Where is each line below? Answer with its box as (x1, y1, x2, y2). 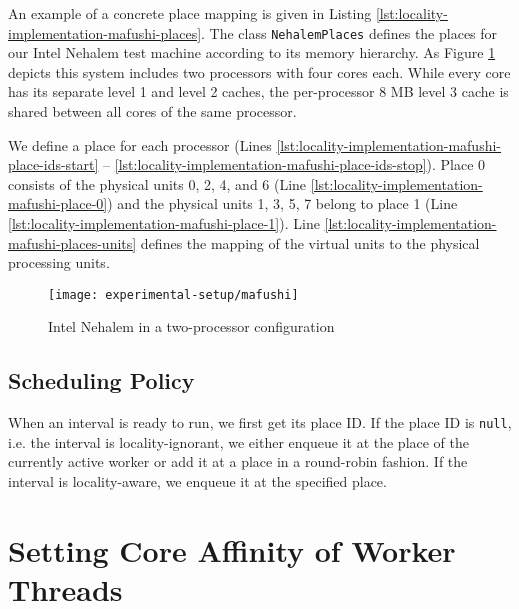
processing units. (8, 252, 110, 273)
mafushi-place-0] (8, 193, 108, 214)
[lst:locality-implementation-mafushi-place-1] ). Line (8, 213, 320, 233)
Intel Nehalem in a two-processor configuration (48, 316, 335, 337)
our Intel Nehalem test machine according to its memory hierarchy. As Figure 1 (8, 42, 496, 63)
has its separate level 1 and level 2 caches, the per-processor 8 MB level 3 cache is (8, 81, 509, 102)
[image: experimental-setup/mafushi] (48, 287, 299, 302)
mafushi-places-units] (8, 232, 137, 253)
